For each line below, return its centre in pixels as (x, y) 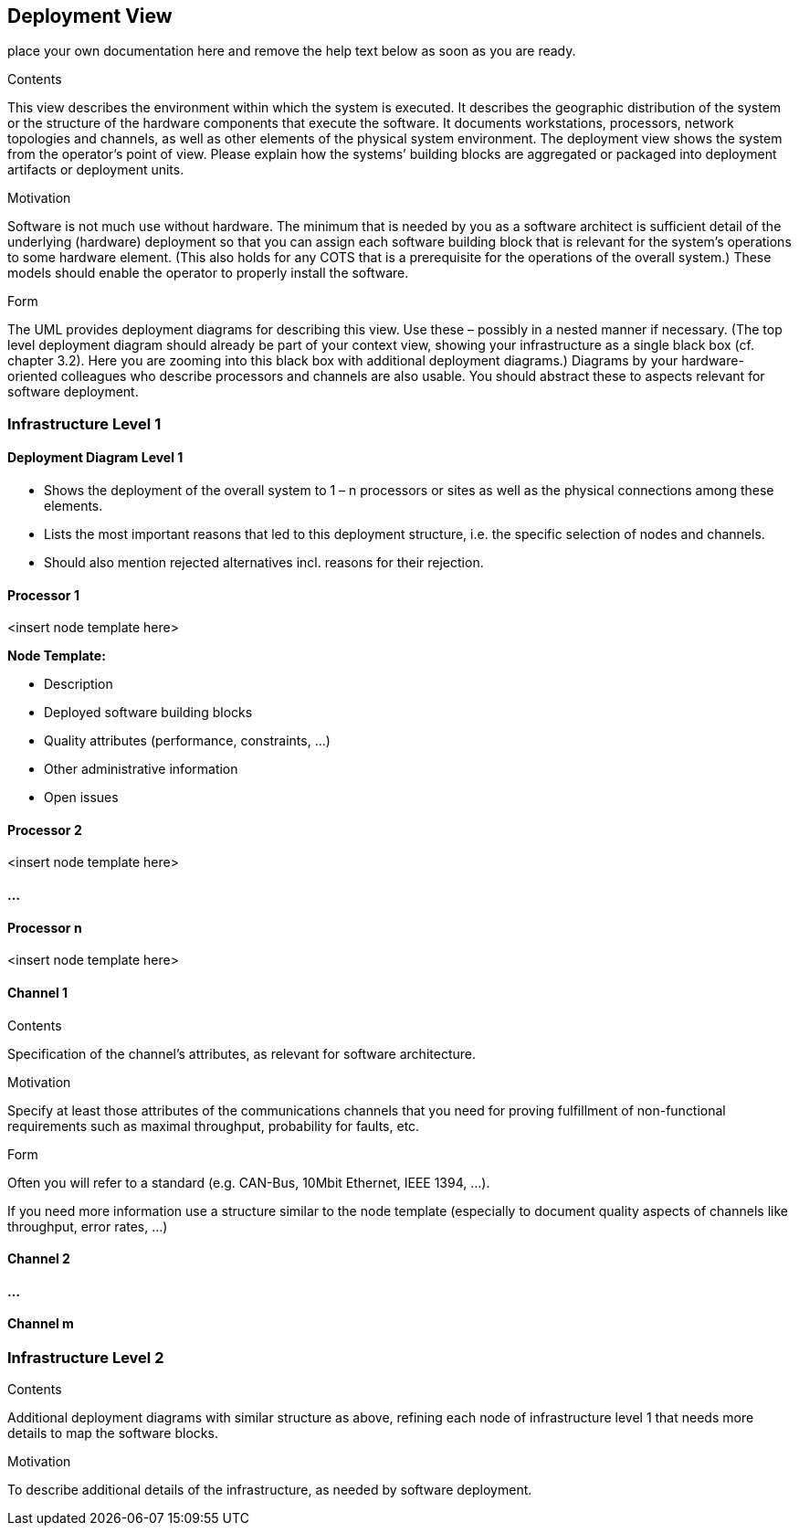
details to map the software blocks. (113, 1433)
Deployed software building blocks (148, 713)
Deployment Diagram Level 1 (95, 458)
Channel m (41, 1324)
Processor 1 (43, 595)
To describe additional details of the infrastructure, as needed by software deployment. (270, 1490)
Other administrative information (141, 769)
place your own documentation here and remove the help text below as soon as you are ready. (292, 51)
